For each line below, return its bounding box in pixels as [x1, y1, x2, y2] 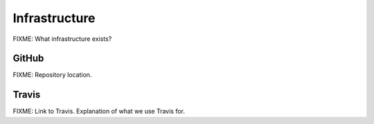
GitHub [12, 53, 44, 64]
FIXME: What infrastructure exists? [12, 35, 112, 43]
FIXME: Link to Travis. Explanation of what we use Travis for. [12, 107, 186, 116]
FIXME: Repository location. [12, 71, 92, 79]
